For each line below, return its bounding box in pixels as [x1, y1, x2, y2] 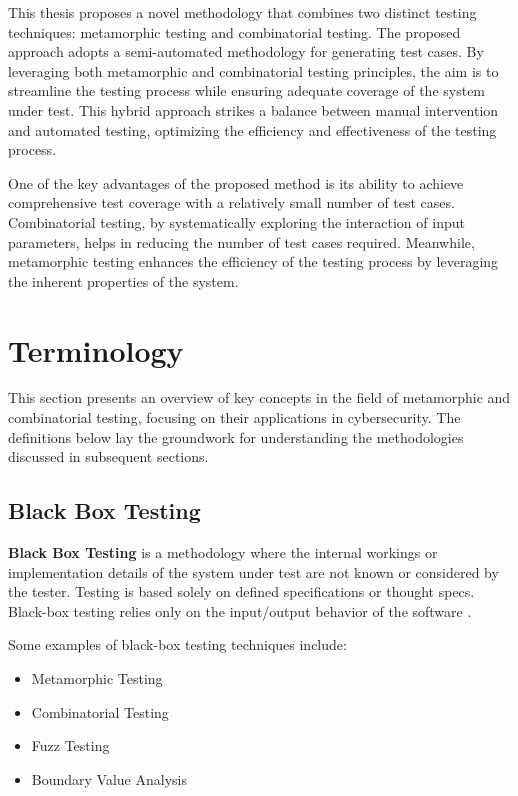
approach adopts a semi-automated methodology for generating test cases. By [8, 41, 484, 62]
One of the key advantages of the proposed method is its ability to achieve [8, 172, 464, 193]
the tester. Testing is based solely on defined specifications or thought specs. [8, 581, 475, 602]
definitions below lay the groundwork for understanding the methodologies [8, 426, 464, 447]
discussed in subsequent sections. [8, 446, 209, 467]
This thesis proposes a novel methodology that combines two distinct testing [8, 2, 477, 22]
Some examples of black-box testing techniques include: [8, 634, 347, 655]
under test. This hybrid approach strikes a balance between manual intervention [8, 99, 499, 120]
